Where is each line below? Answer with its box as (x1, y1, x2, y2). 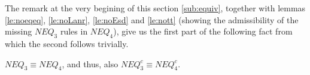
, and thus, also (62, 57, 118, 70)
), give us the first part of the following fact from (113, 25, 293, 37)
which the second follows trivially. (5, 37, 129, 49)
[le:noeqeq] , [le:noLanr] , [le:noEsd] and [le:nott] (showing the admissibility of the (5, 13, 299, 26)
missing (5, 25, 32, 37)
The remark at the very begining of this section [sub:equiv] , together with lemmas (5, 2, 306, 14)
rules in (60, 25, 88, 37)
